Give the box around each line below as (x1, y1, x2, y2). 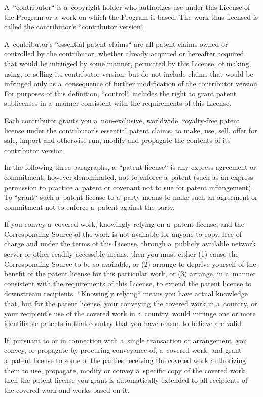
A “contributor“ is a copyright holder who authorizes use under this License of (4, 2, 250, 12)
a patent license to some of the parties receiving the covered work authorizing (4, 355, 246, 365)
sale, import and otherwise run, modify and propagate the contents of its (4, 135, 231, 146)
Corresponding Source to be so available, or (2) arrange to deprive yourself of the (4, 258, 256, 269)
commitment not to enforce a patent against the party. (4, 201, 175, 212)
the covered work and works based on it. (4, 384, 130, 395)
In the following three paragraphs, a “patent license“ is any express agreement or (4, 162, 256, 172)
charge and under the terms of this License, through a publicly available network (4, 238, 256, 249)
